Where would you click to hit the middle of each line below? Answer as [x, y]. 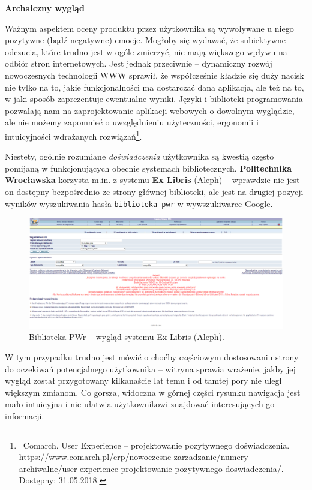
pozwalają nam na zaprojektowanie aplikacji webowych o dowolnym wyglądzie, [150, 110]
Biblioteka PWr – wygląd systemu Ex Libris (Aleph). [127, 337]
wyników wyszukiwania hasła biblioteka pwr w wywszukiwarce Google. [139, 203]
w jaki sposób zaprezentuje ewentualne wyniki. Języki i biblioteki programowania [154, 99]
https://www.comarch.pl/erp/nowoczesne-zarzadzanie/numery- [135, 457]
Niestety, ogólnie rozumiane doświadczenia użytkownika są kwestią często [139, 156]
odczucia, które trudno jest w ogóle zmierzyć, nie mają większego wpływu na [146, 51]
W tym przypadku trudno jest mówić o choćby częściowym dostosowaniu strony [152, 357]
